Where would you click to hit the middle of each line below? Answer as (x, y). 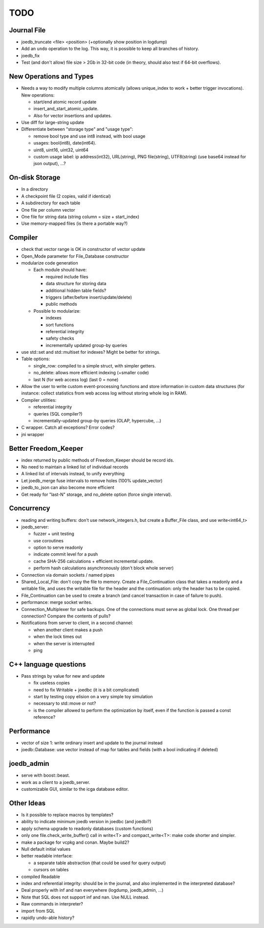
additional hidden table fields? (76, 290)
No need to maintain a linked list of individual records (75, 467)
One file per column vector (48, 210)
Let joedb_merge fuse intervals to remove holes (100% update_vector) (92, 481)
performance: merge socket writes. (57, 602)
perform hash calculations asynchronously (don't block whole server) (104, 568)
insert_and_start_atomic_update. (66, 109)
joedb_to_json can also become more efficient (68, 488)
